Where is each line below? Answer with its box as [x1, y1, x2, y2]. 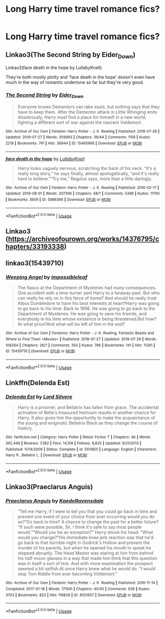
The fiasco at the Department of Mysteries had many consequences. [17, 285, 157, 291]
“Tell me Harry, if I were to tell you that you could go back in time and [17, 508, 157, 515]
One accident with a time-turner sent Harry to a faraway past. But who [17, 290, 160, 296]
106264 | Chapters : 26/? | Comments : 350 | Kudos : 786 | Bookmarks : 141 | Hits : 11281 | [5, 343, 155, 348]
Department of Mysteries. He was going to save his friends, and [17, 311, 147, 317]
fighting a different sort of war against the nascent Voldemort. [17, 119, 142, 125]
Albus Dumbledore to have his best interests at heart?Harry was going [17, 300, 160, 307]
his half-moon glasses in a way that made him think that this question [17, 555, 158, 561]
